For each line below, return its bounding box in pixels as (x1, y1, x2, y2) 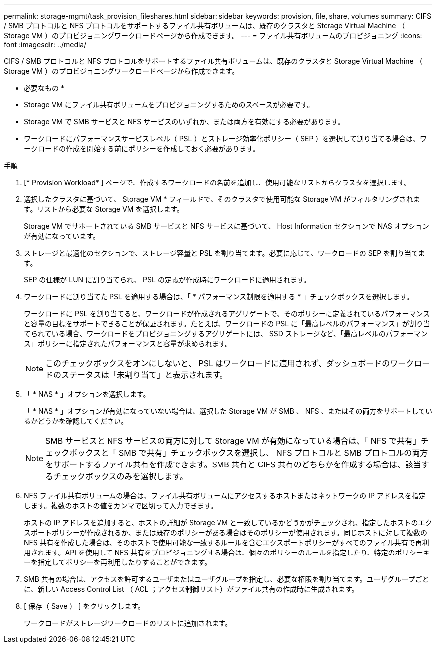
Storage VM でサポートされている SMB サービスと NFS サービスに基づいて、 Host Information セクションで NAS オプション (24, 222, 429, 230)
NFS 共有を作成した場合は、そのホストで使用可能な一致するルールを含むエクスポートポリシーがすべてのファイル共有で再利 (24, 538, 429, 547)
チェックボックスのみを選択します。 (53, 471, 188, 481)
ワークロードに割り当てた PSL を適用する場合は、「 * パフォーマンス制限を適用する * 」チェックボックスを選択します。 (24, 292, 414, 301)
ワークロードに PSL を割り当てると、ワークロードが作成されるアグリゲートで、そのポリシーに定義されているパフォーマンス (24, 309, 430, 318)
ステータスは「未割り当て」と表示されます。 (61, 370, 228, 380)
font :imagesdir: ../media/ (4, 40, 87, 49)
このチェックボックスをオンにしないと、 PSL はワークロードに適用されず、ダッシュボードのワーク (45, 358, 414, 368)
